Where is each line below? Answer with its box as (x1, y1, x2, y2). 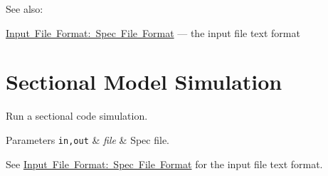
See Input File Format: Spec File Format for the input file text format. (6, 156, 323, 171)
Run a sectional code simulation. (6, 108, 148, 123)
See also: (6, 1, 43, 16)
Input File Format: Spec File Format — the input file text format (6, 25, 300, 40)
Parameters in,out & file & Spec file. (6, 132, 169, 147)
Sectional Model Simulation (6, 67, 282, 96)
